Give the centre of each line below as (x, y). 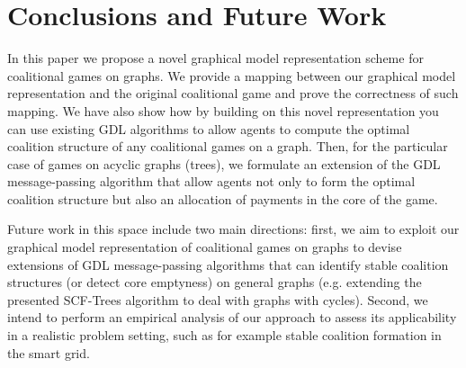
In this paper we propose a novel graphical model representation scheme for (215, 58)
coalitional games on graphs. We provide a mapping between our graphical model (232, 75)
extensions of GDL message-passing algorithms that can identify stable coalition (228, 264)
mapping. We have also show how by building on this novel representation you (223, 110)
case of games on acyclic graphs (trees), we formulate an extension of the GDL (224, 163)
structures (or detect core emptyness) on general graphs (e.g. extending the (215, 282)
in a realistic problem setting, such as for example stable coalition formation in (224, 335)
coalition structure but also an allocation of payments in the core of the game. (223, 198)
